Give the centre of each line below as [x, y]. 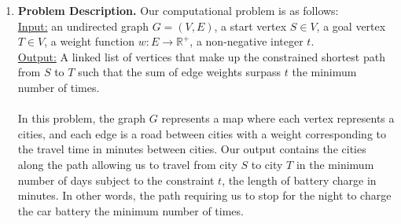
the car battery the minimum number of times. [131, 210]
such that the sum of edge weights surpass [180, 72]
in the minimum [335, 164]
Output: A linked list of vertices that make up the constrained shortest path [201, 56]
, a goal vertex [351, 26]
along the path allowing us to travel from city [127, 164]
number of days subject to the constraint [116, 180]
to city [267, 164]
